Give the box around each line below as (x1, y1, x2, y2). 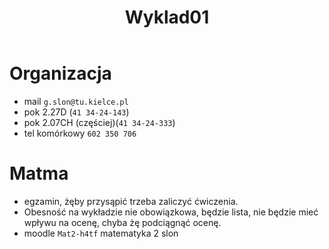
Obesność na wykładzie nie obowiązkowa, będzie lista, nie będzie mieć (23, 206, 319, 218)
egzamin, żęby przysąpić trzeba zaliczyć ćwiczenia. (23, 195, 239, 207)
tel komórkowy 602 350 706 (23, 127, 137, 139)
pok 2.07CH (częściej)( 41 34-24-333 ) (23, 116, 176, 128)
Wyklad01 (124, 6, 210, 29)
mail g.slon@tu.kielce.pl (23, 95, 129, 107)
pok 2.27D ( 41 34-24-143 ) (23, 106, 130, 118)
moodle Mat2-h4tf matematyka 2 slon (23, 227, 179, 239)
